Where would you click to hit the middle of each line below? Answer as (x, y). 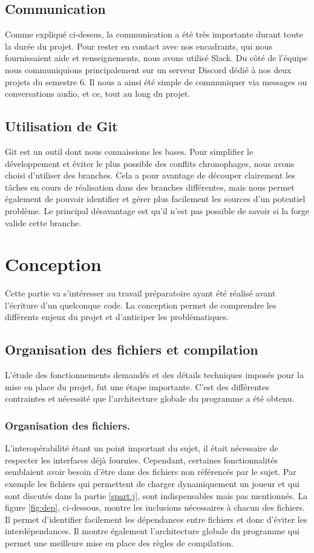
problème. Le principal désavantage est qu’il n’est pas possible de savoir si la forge (157, 210)
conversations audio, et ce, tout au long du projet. (98, 93)
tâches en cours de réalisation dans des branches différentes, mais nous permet (150, 187)
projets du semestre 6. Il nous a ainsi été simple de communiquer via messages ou (156, 81)
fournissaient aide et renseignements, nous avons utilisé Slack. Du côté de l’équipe (156, 58)
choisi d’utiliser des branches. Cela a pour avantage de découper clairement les (150, 175)
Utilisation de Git (61, 126)
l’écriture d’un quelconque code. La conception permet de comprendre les (141, 305)
